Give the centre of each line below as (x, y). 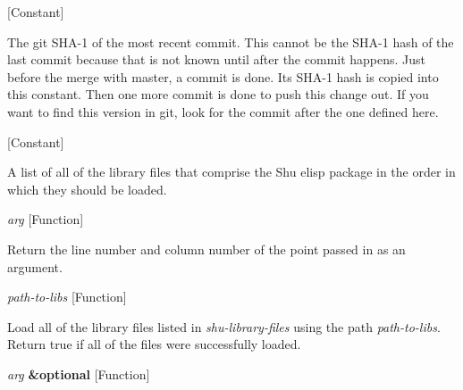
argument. (35, 266)
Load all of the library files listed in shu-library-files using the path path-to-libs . (224, 326)
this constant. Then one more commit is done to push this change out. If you (218, 94)
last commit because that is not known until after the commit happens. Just (217, 59)
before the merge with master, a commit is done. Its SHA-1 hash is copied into (223, 76)
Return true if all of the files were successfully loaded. (154, 344)
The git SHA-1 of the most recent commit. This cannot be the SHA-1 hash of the (231, 41)
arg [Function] (46, 219)
